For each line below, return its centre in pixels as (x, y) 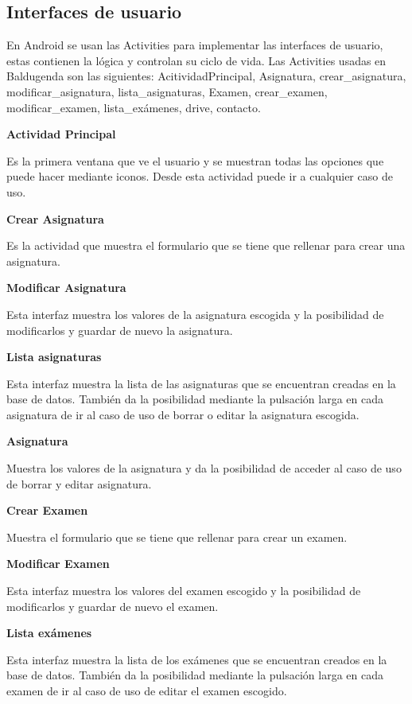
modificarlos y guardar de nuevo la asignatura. (120, 330)
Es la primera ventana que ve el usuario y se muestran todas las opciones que (195, 160)
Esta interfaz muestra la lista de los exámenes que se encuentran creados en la (197, 659)
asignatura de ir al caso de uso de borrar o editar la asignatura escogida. (183, 414)
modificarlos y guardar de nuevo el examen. (113, 606)
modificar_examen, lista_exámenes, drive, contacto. (134, 107)
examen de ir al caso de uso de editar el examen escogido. (147, 691)
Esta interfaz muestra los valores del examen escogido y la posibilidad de (184, 591)
